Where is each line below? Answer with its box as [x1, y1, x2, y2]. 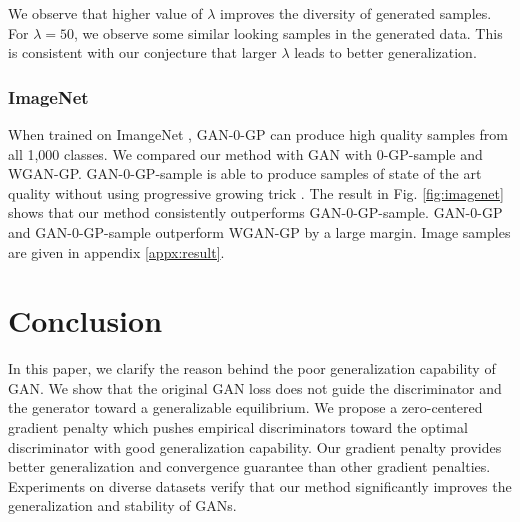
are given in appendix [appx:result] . [8, 241, 225, 262]
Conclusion [8, 300, 163, 341]
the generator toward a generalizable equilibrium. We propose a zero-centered [8, 397, 483, 418]
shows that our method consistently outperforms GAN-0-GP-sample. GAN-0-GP [8, 202, 503, 223]
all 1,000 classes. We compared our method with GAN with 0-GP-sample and [8, 143, 483, 164]
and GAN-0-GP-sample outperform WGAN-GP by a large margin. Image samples [8, 221, 511, 242]
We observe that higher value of [8, 3, 203, 23]
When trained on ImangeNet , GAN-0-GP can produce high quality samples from [8, 124, 509, 144]
